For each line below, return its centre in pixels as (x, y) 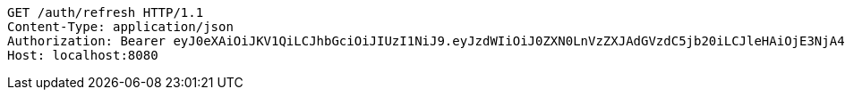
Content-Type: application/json (120, 27)
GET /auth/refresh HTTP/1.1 (106, 12)
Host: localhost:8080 (83, 55)
